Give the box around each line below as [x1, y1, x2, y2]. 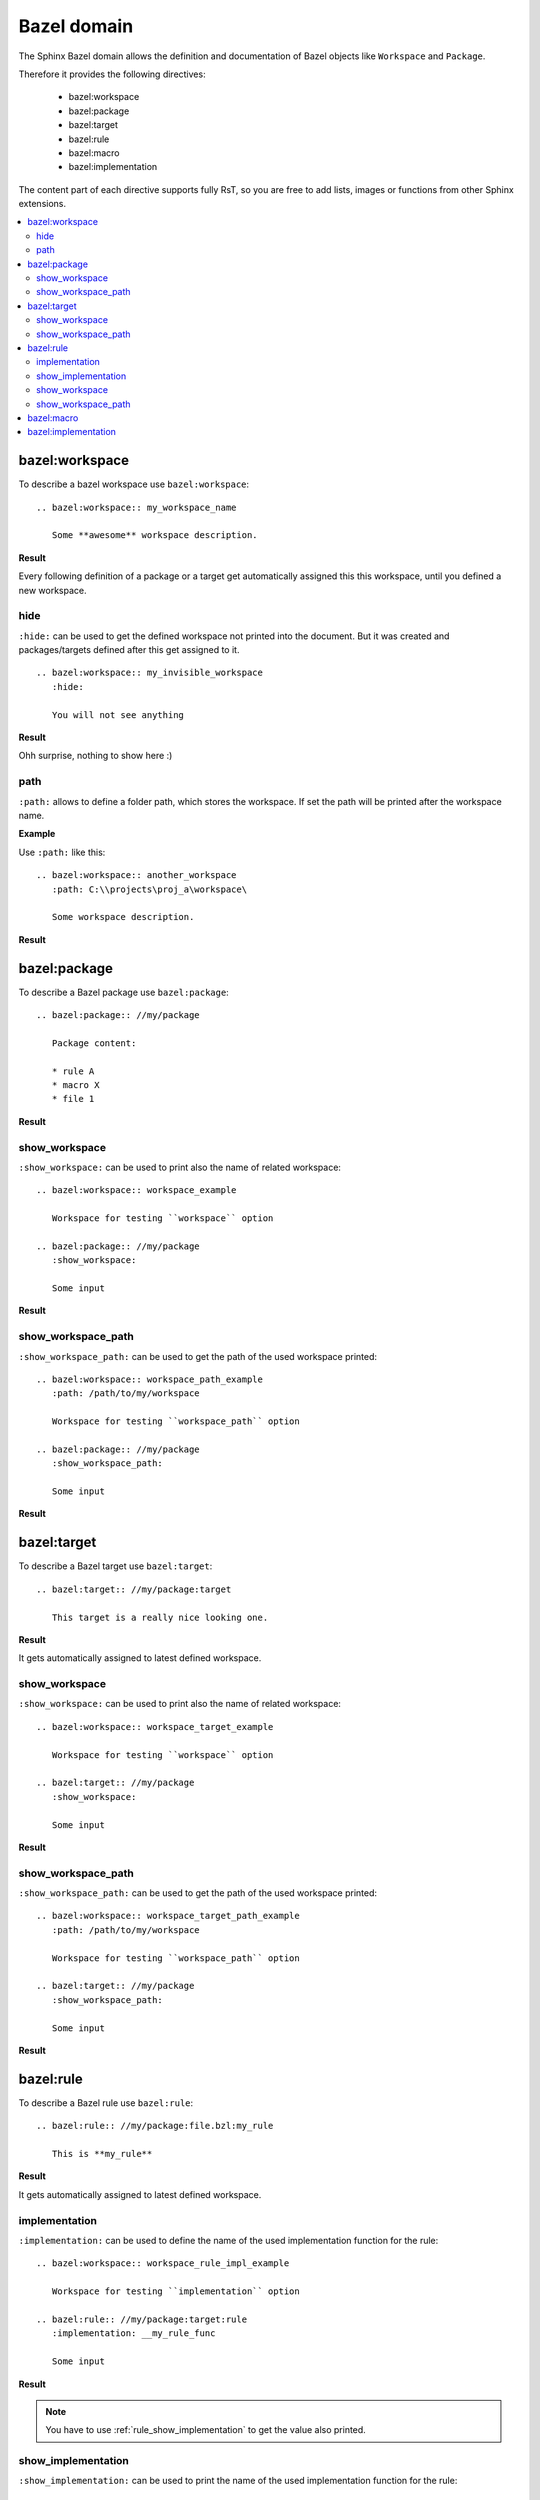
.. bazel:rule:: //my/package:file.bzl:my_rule [36, 2120, 274, 2132]
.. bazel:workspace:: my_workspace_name [36, 501, 237, 513]
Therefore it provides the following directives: [18, 68, 206, 80]
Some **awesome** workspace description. [51, 530, 259, 541]
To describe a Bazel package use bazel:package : [18, 986, 229, 998]
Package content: [51, 1037, 137, 1049]
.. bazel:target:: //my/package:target [36, 1583, 232, 1595]
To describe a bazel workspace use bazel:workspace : [18, 478, 250, 490]
